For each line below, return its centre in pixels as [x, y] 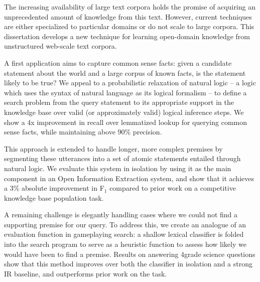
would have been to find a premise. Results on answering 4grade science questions [130, 254]
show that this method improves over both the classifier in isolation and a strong [128, 264]
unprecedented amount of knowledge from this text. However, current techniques [128, 16]
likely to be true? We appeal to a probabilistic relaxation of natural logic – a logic [130, 83]
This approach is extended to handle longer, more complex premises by [113, 148]
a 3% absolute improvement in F [54, 188]
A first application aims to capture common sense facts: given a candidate [118, 62]
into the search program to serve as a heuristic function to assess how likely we [125, 244]
